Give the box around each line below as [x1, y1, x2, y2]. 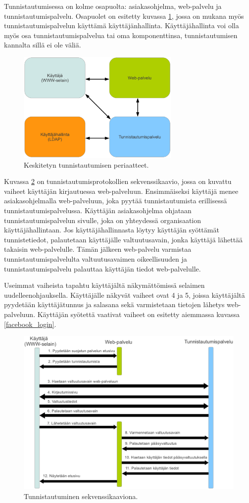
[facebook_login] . [4, 319, 56, 329]
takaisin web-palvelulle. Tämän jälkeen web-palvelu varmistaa [4, 244, 192, 254]
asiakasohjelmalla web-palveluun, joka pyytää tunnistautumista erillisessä [4, 195, 227, 206]
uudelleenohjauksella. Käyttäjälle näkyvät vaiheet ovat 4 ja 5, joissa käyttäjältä [4, 289, 245, 300]
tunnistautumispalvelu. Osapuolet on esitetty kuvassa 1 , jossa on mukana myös [4, 10, 244, 21]
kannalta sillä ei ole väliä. [4, 40, 81, 50]
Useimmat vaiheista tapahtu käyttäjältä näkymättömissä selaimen [4, 280, 205, 290]
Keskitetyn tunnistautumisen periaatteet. [24, 159, 149, 170]
